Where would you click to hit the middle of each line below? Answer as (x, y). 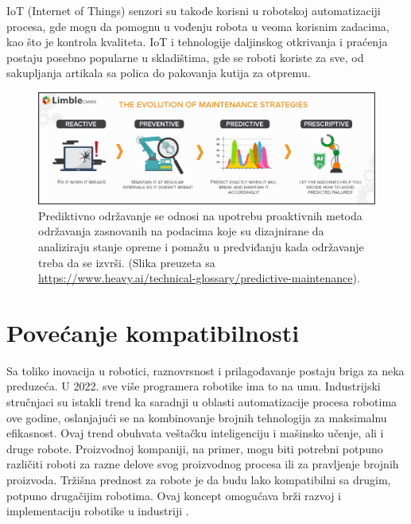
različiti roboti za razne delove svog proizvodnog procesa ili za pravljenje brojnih (203, 464)
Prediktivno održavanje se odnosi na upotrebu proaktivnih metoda (200, 215)
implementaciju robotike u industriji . (98, 511)
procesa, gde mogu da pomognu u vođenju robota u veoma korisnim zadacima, (198, 26)
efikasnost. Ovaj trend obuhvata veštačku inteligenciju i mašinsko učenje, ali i (195, 433)
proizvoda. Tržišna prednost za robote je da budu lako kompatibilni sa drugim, (199, 479)
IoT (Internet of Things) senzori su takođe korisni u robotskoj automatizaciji (194, 10)
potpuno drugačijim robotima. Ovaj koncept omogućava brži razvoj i (174, 495)
